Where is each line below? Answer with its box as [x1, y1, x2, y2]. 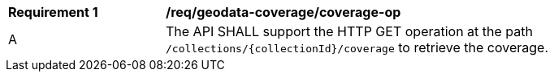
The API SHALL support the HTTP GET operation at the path [166, 23, 533, 39]
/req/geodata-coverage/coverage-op [166, 4, 401, 20]
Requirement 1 [8, 4, 98, 20]
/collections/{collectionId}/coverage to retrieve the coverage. [166, 39, 549, 55]
